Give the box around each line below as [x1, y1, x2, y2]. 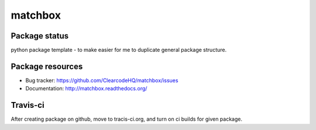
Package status [11, 31, 69, 41]
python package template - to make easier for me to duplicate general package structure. [11, 47, 227, 54]
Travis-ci [11, 100, 44, 110]
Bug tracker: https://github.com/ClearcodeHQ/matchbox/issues [25, 76, 178, 84]
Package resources [11, 61, 83, 71]
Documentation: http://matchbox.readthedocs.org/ [25, 85, 147, 92]
